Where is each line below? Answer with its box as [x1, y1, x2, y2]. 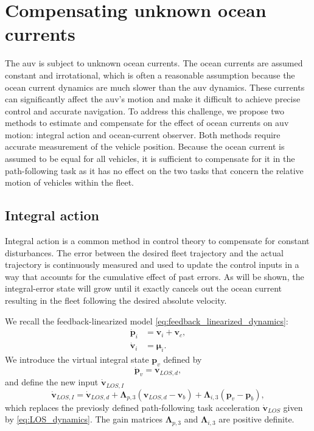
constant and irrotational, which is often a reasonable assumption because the [5, 68, 295, 81]
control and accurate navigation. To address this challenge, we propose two [5, 104, 284, 117]
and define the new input [5, 376, 99, 388]
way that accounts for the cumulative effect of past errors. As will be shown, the [5, 270, 304, 282]
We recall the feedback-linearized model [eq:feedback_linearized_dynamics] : [5, 314, 288, 327]
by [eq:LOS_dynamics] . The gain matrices [5, 413, 163, 426]
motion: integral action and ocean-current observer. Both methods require [5, 128, 281, 141]
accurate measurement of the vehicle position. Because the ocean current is [5, 140, 285, 153]
